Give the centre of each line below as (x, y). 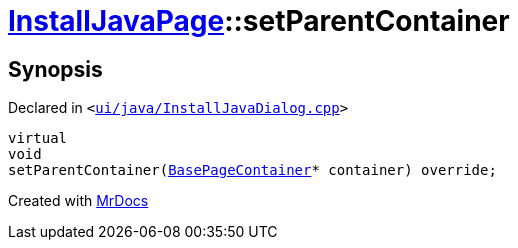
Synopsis (55, 69)
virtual (38, 138)
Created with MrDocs (78, 201)
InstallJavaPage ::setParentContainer (259, 21)
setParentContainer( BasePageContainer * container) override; (252, 170)
